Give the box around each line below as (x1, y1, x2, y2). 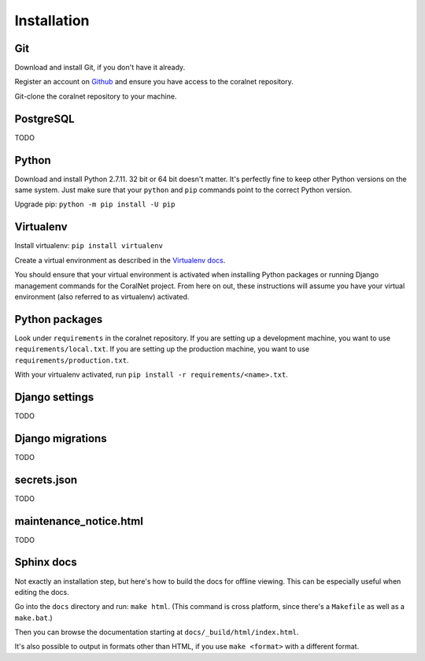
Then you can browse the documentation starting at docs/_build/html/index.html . (14, 627, 299, 637)
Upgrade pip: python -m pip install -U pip (14, 199, 176, 209)
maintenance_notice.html (14, 514, 143, 528)
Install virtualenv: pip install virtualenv (14, 241, 164, 251)
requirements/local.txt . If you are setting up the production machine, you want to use (14, 344, 310, 354)
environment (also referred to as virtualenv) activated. (14, 292, 190, 301)
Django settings (14, 390, 94, 403)
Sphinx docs (14, 555, 78, 569)
